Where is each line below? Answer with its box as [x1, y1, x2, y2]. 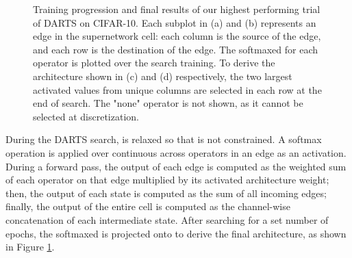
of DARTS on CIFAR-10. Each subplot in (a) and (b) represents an [33, 15, 316, 29]
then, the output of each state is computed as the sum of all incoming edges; [5, 185, 327, 200]
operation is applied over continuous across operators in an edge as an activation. [5, 145, 347, 159]
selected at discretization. [33, 109, 139, 123]
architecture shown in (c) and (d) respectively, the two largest [33, 68, 292, 83]
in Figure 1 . [5, 240, 55, 254]
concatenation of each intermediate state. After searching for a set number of [5, 212, 329, 227]
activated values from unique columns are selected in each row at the [33, 82, 322, 96]
